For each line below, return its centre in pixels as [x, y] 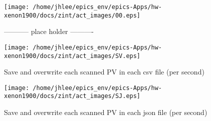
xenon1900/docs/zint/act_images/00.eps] [72, 15]
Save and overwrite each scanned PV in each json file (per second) [106, 112]
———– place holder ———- [49, 31]
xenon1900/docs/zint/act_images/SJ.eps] [72, 96]
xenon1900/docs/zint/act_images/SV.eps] [72, 56]
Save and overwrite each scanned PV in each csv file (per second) [104, 72]
